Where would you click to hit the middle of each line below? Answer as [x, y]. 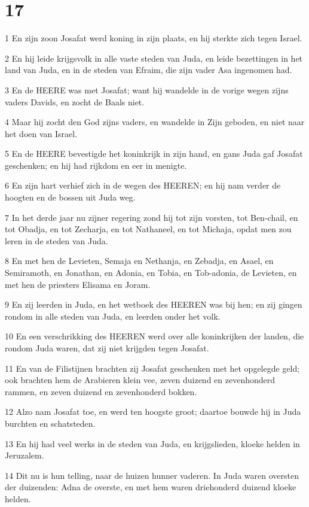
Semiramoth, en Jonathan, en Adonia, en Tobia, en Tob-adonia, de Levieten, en [151, 273]
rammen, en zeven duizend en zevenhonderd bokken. [101, 391]
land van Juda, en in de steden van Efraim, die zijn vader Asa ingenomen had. [149, 70]
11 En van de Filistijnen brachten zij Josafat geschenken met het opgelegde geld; [152, 368]
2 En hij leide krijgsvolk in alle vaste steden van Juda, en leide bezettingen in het [154, 58]
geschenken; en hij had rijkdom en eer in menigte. [96, 165]
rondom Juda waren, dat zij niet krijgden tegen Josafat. [107, 348]
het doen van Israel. [41, 133]
